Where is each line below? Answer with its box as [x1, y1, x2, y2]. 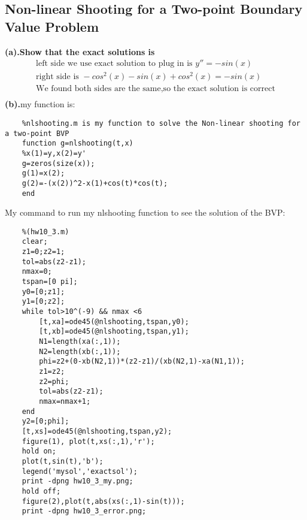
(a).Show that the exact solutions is [5, 45, 155, 58]
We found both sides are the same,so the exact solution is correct [36, 84, 275, 93]
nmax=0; [22, 267, 52, 276]
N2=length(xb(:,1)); [39, 347, 121, 356]
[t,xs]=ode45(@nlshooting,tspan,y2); [22, 427, 172, 436]
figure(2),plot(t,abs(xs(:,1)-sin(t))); [22, 497, 185, 506]
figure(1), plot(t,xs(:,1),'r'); [22, 437, 155, 446]
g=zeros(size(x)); [22, 159, 95, 168]
